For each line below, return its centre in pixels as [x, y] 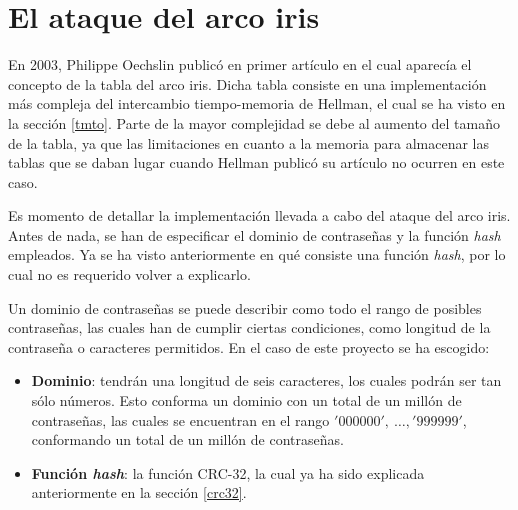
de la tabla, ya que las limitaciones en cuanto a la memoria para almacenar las [248, 142]
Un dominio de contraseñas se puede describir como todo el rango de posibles [245, 307]
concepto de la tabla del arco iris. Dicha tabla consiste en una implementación [247, 83]
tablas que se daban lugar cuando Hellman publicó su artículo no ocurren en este [256, 162]
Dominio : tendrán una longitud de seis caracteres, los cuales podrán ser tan [266, 380]
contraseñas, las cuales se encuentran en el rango [180, 419]
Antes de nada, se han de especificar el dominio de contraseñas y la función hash [254, 234]
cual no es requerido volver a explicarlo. [129, 274]
